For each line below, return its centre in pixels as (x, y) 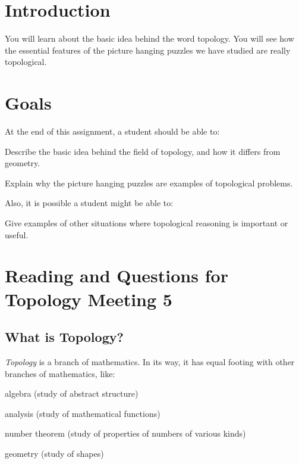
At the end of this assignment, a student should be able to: (112, 131)
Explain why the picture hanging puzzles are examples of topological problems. (149, 183)
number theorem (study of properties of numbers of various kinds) (125, 433)
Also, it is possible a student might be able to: (89, 203)
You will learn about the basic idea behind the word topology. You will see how (149, 38)
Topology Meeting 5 (89, 299)
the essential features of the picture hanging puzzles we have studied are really (148, 50)
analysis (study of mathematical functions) (83, 413)
